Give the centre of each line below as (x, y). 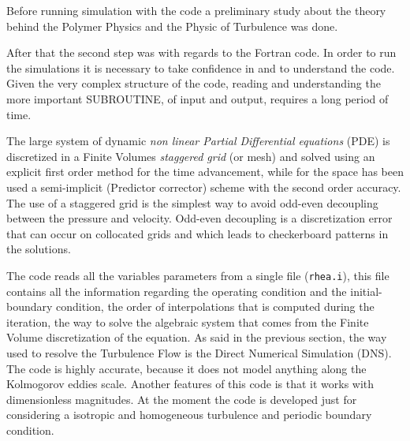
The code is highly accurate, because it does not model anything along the (186, 368)
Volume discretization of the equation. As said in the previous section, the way (197, 337)
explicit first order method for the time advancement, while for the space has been (205, 172)
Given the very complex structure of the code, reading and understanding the (194, 83)
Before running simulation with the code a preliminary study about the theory (196, 10)
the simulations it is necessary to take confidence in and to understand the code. (201, 67)
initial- (366, 291)
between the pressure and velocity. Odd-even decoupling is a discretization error (199, 218)
